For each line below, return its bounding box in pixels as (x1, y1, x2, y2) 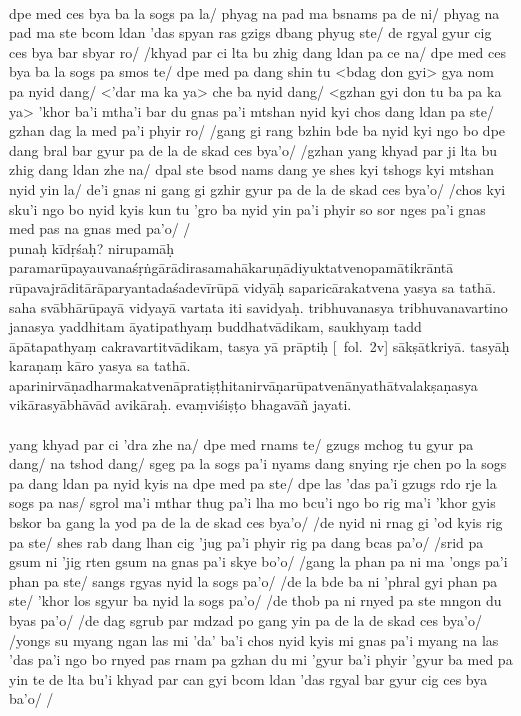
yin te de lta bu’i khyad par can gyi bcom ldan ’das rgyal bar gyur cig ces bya (9, 668, 488, 689)
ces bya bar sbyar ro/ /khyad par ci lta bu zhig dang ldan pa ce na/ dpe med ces (9, 41, 506, 62)
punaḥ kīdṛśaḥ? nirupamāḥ (9, 237, 175, 258)
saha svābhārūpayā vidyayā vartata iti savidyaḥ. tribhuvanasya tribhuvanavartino (9, 296, 508, 317)
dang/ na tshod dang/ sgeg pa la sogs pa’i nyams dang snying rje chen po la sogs (9, 453, 507, 474)
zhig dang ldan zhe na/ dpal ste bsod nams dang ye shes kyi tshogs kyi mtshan (9, 159, 495, 180)
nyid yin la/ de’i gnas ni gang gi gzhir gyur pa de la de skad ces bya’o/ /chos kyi (9, 178, 506, 199)
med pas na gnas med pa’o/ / (9, 218, 191, 239)
